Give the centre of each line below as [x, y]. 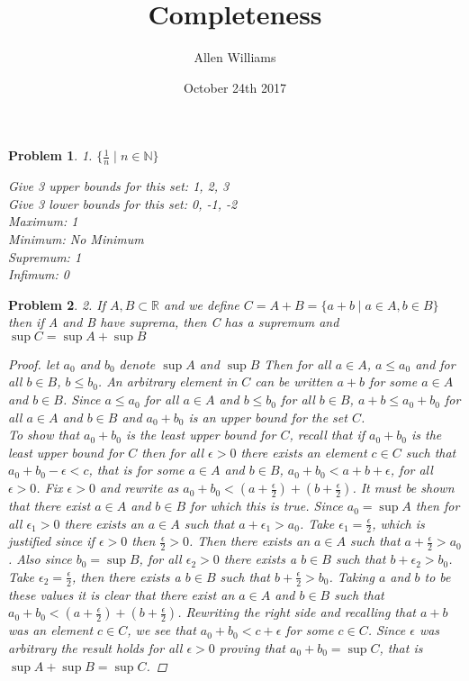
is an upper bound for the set [268, 417]
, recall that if [327, 435]
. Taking [352, 576]
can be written [294, 381]
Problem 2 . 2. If [57, 304]
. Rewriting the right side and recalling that [297, 612]
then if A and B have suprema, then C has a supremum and [174, 322]
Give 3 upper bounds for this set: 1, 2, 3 [119, 186]
